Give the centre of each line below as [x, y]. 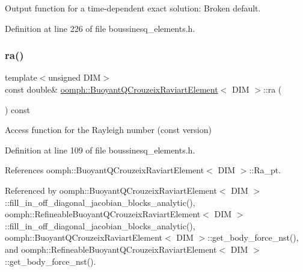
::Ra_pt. [265, 170]
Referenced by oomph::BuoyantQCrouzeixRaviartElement [111, 190]
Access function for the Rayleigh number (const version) [108, 130]
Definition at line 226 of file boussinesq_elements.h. [100, 28]
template [21, 77]
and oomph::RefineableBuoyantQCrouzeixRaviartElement [111, 249]
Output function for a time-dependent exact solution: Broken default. [133, 8]
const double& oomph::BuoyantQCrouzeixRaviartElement [112, 89]
